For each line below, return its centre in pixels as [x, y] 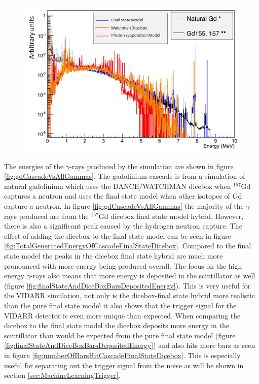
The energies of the [34, 166]
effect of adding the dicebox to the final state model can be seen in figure [118, 235]
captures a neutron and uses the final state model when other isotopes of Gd [123, 196]
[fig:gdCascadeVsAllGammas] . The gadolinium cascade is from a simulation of [125, 176]
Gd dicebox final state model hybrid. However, [171, 216]
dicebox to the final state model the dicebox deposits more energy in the [117, 325]
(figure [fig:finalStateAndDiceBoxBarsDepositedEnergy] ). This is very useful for [127, 285]
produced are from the [54, 216]
